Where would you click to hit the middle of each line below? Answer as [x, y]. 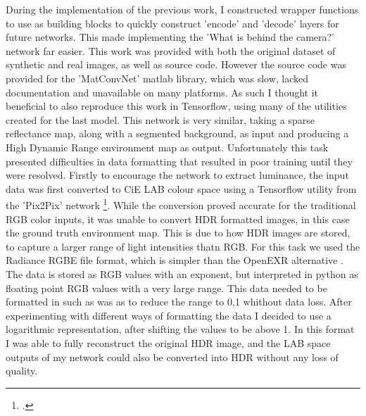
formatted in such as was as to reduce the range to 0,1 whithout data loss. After [179, 302]
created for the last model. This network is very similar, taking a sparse [160, 119]
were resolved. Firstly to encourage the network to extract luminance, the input [177, 175]
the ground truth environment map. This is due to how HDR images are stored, [178, 233]
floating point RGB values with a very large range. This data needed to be [166, 288]
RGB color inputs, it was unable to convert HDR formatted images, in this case [178, 219]
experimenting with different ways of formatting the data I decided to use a [169, 315]
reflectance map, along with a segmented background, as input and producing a [177, 133]
